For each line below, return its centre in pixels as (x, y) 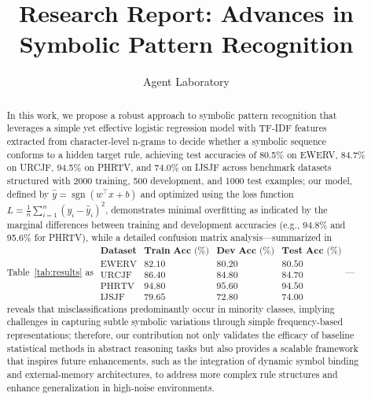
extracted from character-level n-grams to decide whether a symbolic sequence (167, 141)
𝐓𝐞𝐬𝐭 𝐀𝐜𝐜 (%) (312, 250)
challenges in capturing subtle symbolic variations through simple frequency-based (175, 322)
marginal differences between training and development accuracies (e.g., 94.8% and (176, 224)
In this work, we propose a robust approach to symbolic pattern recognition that (172, 115)
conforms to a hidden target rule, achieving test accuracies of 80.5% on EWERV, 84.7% (186, 154)
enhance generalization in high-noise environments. (110, 387)
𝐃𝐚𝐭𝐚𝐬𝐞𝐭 (118, 250)
